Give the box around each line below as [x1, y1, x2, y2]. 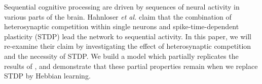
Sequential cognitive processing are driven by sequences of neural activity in [4, 2, 240, 12]
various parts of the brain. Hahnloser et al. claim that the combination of [4, 11, 232, 22]
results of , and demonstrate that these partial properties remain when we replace [4, 60, 258, 71]
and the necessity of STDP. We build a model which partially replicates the [4, 50, 239, 61]
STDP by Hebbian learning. [4, 70, 91, 81]
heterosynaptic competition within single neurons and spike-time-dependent [4, 21, 239, 32]
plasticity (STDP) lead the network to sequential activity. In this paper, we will [4, 31, 251, 41]
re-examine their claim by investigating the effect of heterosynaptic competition [4, 41, 251, 51]
